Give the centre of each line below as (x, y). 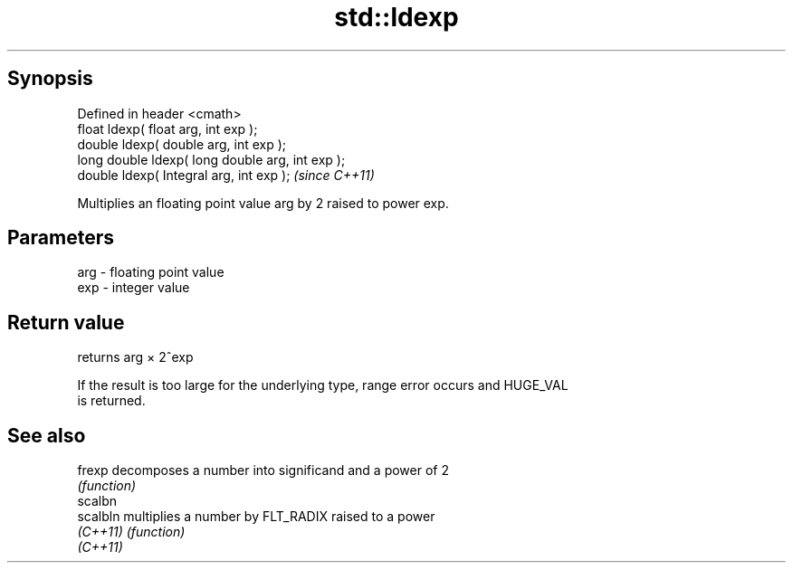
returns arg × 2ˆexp (135, 357)
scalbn (97, 501)
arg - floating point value (151, 272)
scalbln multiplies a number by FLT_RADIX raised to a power (256, 517)
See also (47, 435)
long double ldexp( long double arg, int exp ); (211, 159)
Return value (66, 322)
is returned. (111, 401)
